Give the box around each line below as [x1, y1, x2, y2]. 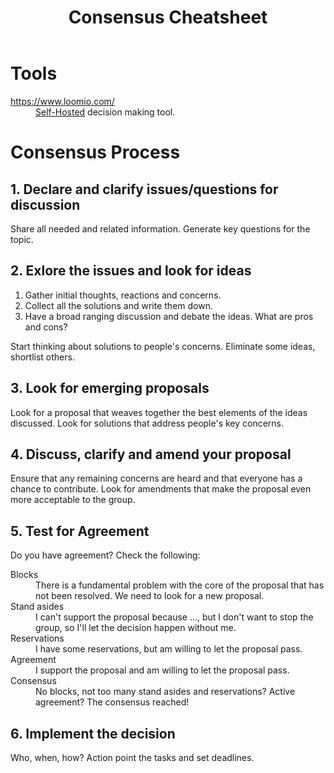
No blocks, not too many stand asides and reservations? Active [35, 686, 296, 698]
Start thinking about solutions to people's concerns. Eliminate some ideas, [10, 340, 316, 352]
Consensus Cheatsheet [68, 6, 268, 29]
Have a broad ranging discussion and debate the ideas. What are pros [24, 310, 314, 322]
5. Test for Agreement [10, 522, 150, 540]
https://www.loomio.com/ [10, 95, 115, 107]
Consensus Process [10, 141, 181, 164]
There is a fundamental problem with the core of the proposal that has [35, 579, 325, 591]
